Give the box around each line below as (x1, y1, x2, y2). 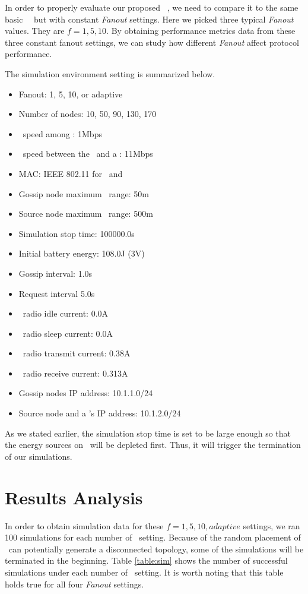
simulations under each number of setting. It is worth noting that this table (5, 565, 284, 578)
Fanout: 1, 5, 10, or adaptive (18, 87, 123, 100)
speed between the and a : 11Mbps (23, 147, 153, 160)
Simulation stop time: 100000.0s (18, 227, 135, 239)
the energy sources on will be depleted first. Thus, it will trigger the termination (5, 438, 301, 451)
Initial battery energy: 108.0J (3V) (18, 247, 145, 260)
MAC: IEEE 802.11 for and (18, 167, 123, 179)
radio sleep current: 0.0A (23, 327, 113, 339)
